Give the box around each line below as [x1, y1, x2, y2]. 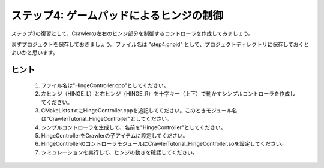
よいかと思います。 [11, 49, 58, 56]
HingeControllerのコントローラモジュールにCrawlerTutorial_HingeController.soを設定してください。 [41, 140, 287, 148]
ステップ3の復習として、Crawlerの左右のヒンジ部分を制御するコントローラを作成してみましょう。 [11, 30, 254, 37]
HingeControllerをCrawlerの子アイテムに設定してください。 [41, 132, 188, 139]
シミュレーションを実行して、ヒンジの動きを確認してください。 [41, 148, 198, 155]
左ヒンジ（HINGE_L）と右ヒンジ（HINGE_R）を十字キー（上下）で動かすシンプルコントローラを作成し [41, 90, 296, 97]
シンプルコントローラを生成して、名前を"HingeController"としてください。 [41, 123, 226, 131]
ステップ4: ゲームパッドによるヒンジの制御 [11, 9, 224, 22]
